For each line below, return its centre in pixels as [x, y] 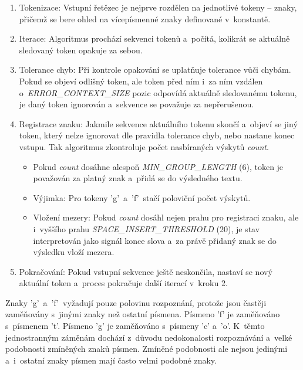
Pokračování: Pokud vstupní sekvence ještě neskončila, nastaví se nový [146, 271]
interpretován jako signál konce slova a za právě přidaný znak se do [155, 240]
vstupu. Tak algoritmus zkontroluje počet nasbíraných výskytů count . [144, 146]
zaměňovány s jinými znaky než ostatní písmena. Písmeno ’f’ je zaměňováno [143, 314]
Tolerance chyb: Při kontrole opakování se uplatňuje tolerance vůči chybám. [155, 69]
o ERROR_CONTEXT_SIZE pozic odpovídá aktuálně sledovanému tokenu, [158, 92]
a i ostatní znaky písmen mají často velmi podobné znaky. [111, 360]
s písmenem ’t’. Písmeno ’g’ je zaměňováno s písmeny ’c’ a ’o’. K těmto [135, 326]
